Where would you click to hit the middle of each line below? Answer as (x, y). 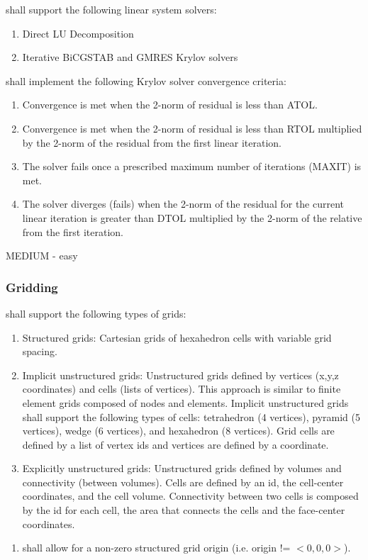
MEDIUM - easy (42, 256)
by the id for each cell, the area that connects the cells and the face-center (184, 510)
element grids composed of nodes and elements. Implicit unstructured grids (185, 402)
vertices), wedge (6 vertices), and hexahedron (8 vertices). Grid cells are (178, 431)
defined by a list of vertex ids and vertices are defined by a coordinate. (175, 444)
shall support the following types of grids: (96, 313)
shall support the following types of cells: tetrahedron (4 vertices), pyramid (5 (191, 416)
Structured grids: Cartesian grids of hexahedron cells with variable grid (177, 337)
